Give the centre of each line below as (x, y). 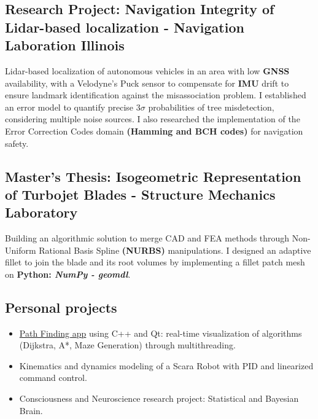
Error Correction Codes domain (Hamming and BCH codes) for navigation (154, 131)
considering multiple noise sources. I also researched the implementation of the (153, 119)
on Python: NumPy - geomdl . (68, 274)
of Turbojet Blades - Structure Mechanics (140, 194)
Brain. (31, 410)
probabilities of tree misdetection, (211, 107)
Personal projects (61, 307)
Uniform (21, 250)
